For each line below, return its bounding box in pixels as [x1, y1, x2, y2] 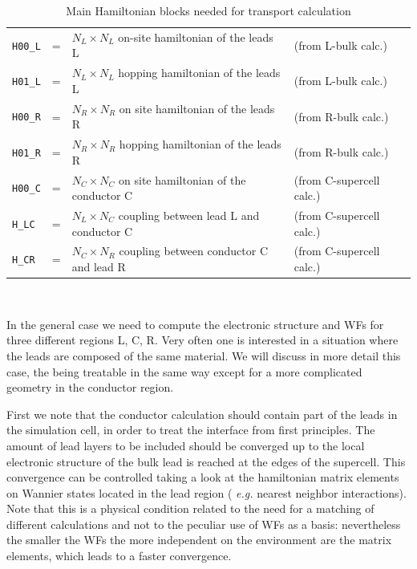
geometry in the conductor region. [6, 379, 174, 396]
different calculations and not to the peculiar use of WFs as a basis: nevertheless [6, 515, 401, 532]
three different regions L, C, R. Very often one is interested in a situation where [6, 331, 399, 348]
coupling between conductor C [119, 242, 268, 259]
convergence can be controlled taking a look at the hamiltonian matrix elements [6, 469, 399, 486]
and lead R [71, 258, 126, 275]
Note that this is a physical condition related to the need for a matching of [6, 500, 374, 517]
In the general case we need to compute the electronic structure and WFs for [6, 315, 384, 332]
